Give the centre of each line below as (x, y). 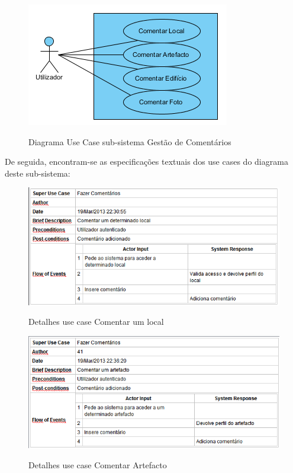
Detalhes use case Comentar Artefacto (98, 464)
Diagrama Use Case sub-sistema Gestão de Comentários (130, 141)
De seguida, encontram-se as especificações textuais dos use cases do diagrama (146, 162)
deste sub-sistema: (38, 173)
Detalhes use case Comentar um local (96, 322)
